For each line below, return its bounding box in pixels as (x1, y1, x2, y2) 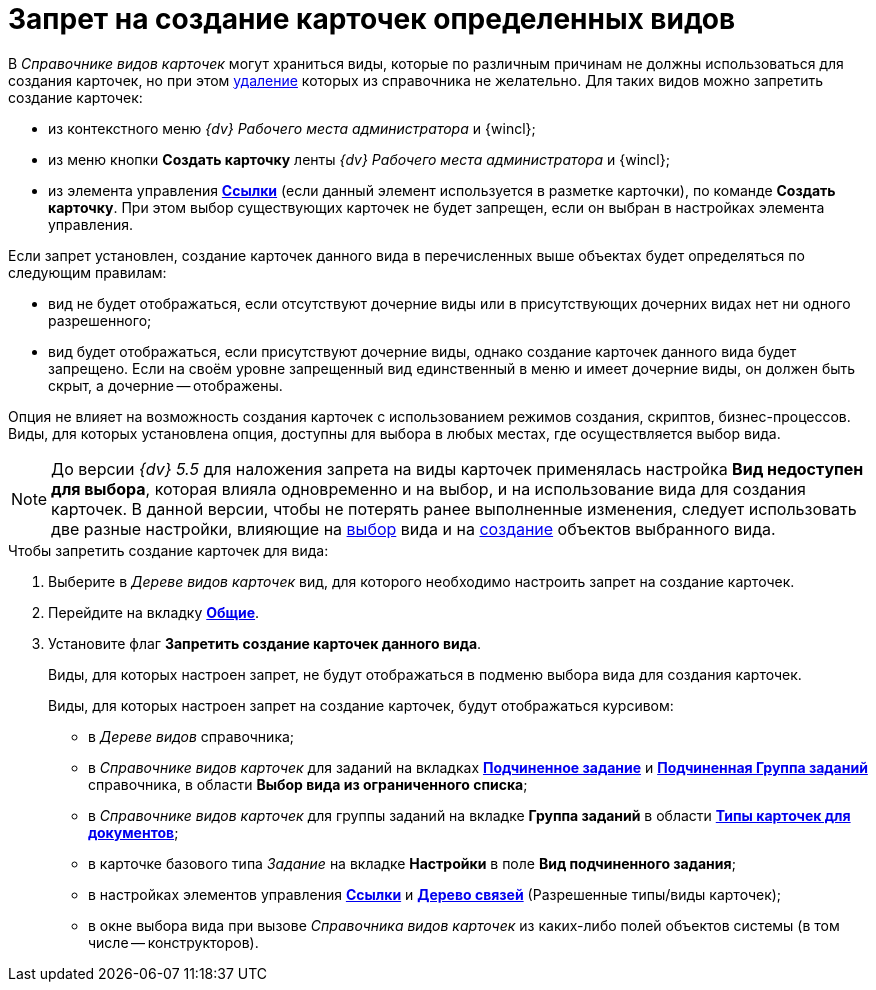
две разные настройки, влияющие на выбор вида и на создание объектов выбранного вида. (51, 518, 776, 539)
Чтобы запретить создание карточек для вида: (8, 541, 329, 559)
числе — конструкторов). (88, 933, 259, 951)
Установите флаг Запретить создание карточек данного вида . (48, 634, 482, 652)
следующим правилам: (8, 263, 167, 281)
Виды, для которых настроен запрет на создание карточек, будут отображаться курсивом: (48, 696, 674, 714)
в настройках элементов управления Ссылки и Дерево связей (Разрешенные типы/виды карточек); (88, 885, 782, 903)
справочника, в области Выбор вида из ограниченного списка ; (88, 775, 528, 793)
